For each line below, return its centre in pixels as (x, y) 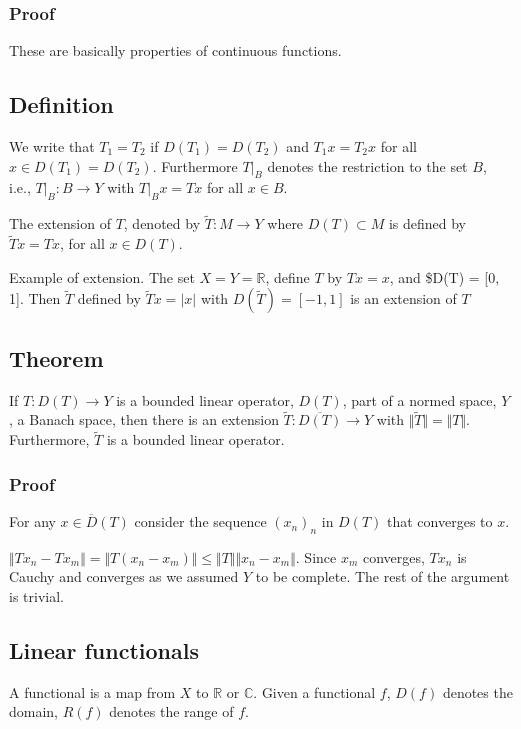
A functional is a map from (92, 691)
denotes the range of (171, 711)
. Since (316, 556)
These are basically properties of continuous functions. (175, 50)
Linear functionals (104, 650)
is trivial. (36, 596)
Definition (61, 104)
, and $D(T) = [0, (444, 276)
